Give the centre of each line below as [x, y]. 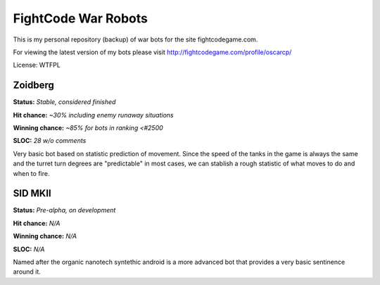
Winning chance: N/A [45, 236]
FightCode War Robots [80, 18]
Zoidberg [33, 85]
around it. [27, 272]
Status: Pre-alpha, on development [64, 210]
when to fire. [31, 173]
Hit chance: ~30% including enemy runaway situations [93, 115]
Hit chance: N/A [37, 223]
